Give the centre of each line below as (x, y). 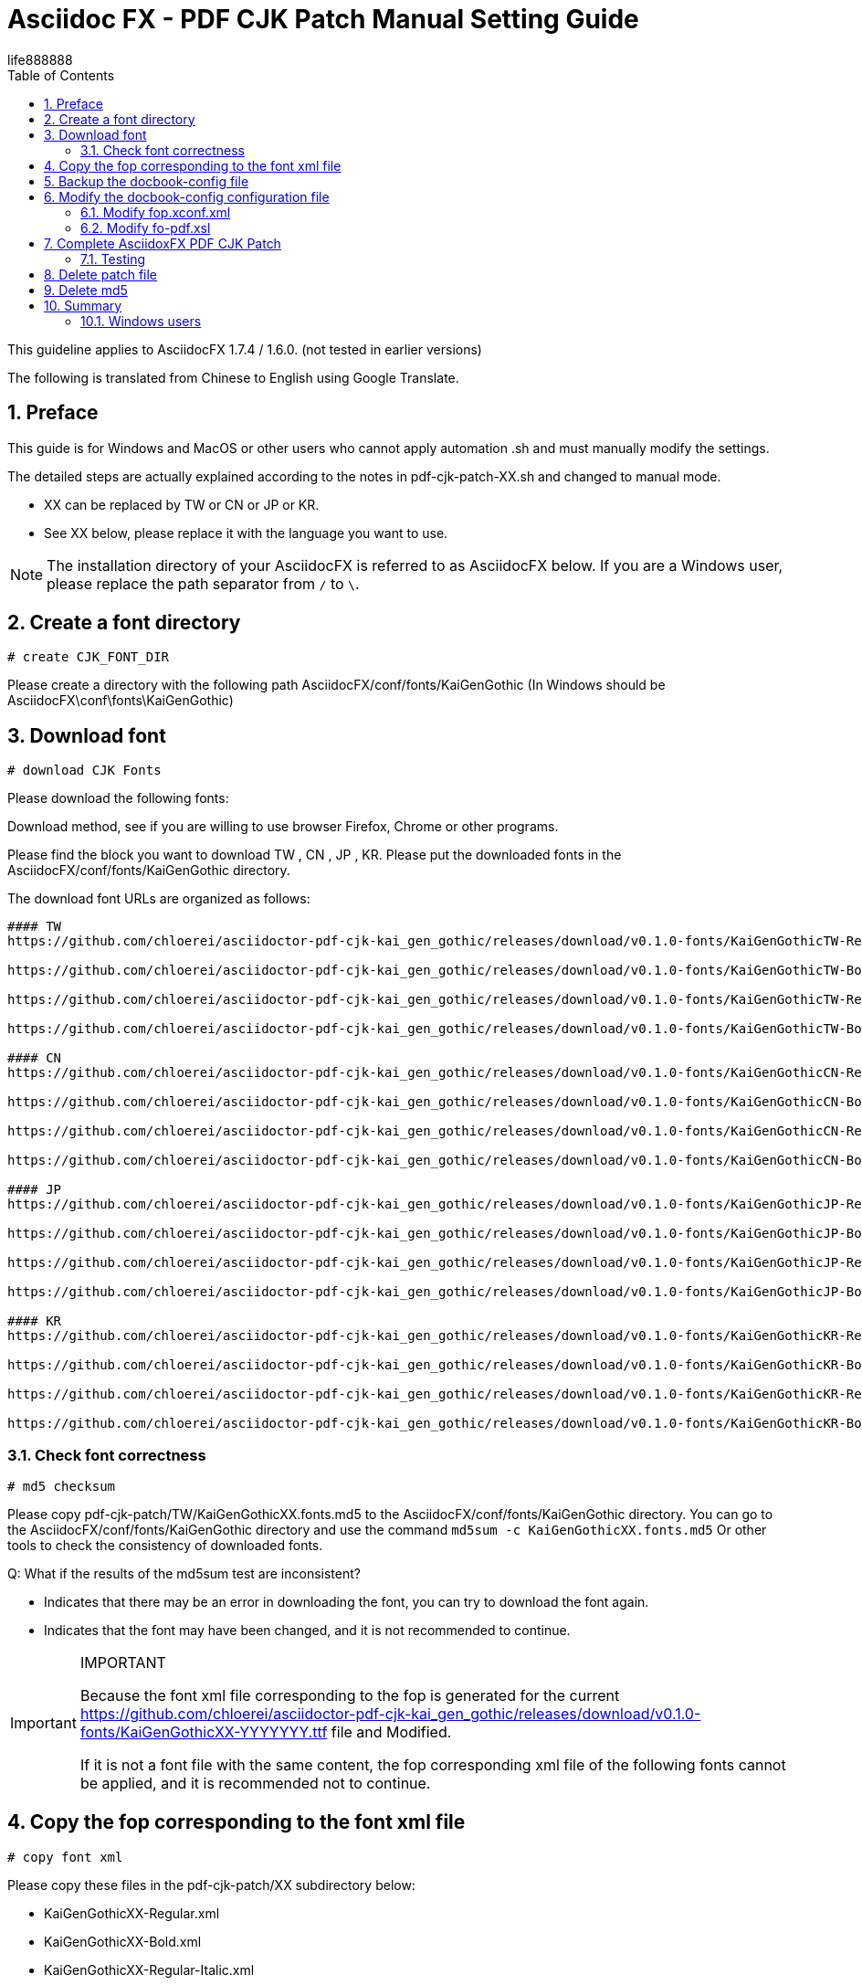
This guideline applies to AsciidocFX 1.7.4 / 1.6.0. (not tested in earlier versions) (245, 349)
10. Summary (83, 305)
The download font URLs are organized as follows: (159, 899)
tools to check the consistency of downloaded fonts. (165, 1546)
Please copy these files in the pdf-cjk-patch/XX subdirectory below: (211, 1885)
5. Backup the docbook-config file (147, 181)
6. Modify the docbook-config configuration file (187, 196)
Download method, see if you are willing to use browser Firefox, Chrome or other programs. (283, 827)
